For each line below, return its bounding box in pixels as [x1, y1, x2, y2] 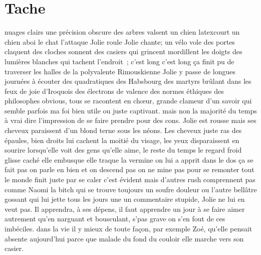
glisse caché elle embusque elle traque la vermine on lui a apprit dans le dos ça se [5, 154, 253, 165]
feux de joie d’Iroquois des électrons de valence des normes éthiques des [5, 85, 224, 96]
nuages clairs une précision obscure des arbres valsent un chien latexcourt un [5, 27, 240, 37]
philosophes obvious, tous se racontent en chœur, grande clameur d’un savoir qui [5, 95, 252, 106]
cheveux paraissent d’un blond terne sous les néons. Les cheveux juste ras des [5, 125, 242, 136]
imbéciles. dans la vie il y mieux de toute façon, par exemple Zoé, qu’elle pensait [5, 223, 252, 233]
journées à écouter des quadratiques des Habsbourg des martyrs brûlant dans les [5, 76, 251, 86]
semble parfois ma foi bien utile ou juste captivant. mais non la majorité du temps [5, 105, 257, 115]
